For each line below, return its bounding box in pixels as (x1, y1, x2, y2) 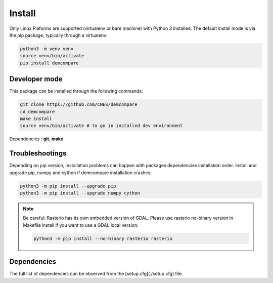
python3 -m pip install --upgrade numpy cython (20, 190, 140, 196)
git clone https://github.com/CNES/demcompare (20, 102, 138, 107)
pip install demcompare (20, 60, 79, 66)
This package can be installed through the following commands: (9, 88, 143, 94)
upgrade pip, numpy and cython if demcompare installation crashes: (9, 170, 152, 176)
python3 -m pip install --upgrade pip (20, 183, 116, 189)
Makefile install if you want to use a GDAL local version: (23, 222, 139, 228)
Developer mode (9, 75, 63, 84)
